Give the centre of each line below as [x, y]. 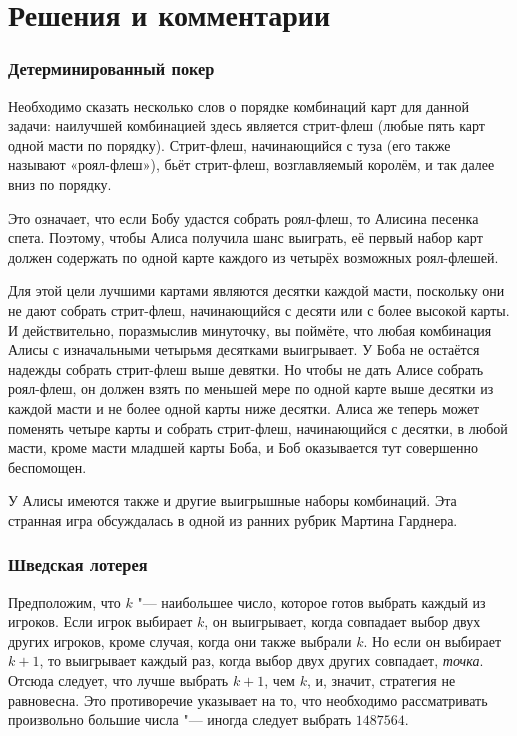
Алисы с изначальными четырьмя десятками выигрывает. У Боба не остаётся [244, 349]
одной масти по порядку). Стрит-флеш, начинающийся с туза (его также [229, 144]
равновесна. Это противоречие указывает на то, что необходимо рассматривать [248, 699]
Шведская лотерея [78, 564]
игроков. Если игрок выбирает [100, 621]
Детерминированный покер [111, 68]
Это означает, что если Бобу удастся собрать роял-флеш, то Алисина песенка [243, 217]
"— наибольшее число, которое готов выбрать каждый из [311, 601]
